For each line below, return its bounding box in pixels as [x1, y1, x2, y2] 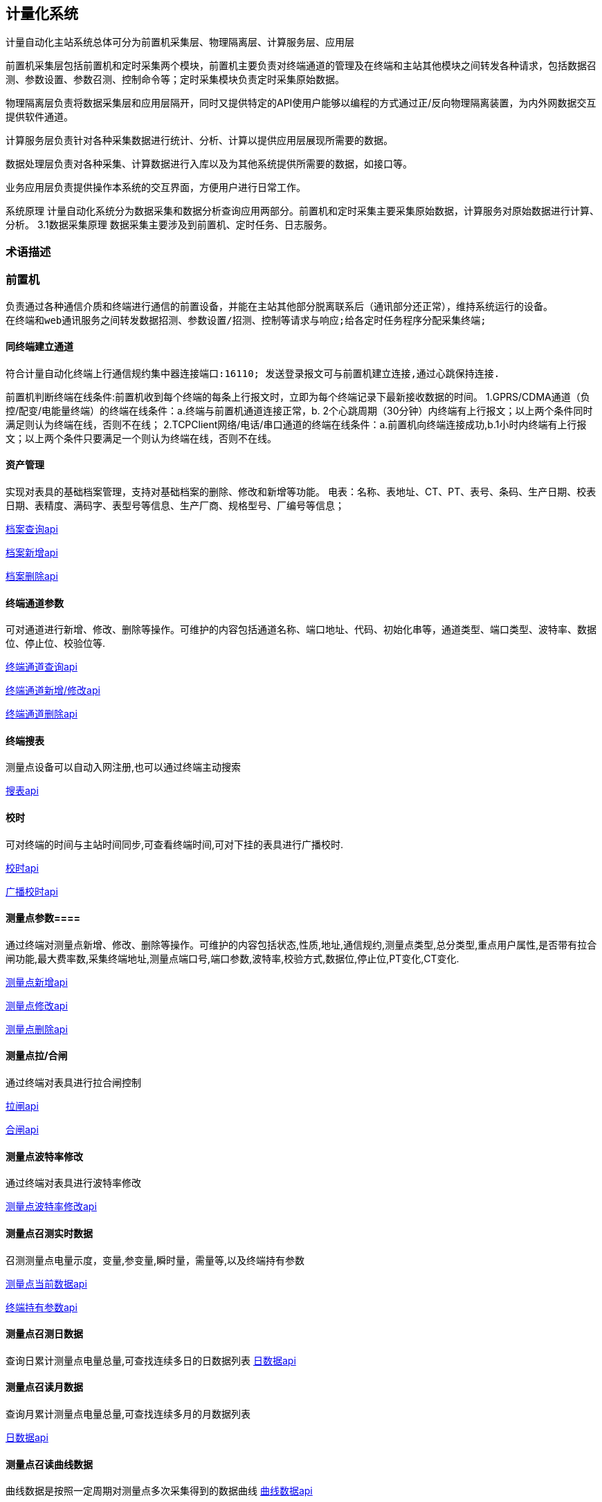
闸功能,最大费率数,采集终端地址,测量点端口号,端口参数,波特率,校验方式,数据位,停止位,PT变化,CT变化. [6, 952, 459, 964]
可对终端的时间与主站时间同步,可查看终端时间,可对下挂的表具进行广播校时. [6, 838, 344, 850]
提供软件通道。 [6, 111, 73, 123]
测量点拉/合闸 [6, 1050, 68, 1062]
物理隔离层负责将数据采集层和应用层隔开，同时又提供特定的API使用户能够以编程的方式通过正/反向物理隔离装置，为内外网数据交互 [6, 97, 596, 109]
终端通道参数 [6, 596, 64, 609]
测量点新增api [6, 976, 68, 988]
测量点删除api [6, 1023, 68, 1035]
